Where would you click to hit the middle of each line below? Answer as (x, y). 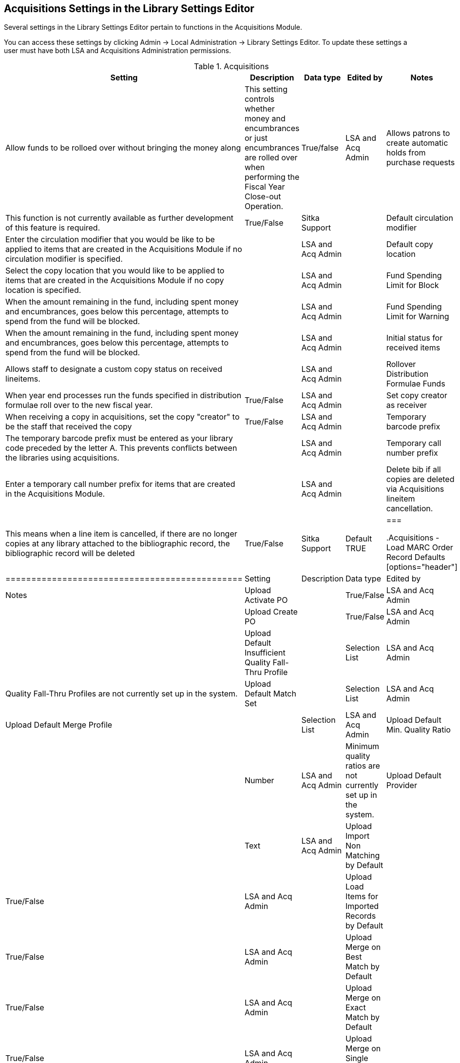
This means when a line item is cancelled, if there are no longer (121, 534)
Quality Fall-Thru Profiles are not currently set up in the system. (122, 694)
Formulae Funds (416, 384)
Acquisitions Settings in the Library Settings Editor (129, 9)
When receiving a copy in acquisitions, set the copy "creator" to (123, 417)
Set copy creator (417, 396)
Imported (362, 906)
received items (413, 348)
